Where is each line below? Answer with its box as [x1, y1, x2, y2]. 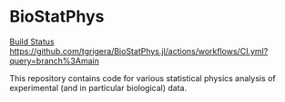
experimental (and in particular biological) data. [9, 82, 188, 93]
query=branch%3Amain [9, 55, 100, 66]
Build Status [9, 36, 55, 47]
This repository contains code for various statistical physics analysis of [9, 72, 276, 83]
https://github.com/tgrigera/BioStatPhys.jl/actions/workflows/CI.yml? [9, 45, 269, 56]
